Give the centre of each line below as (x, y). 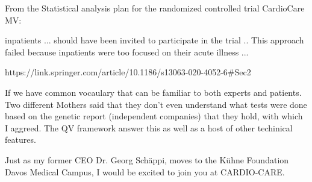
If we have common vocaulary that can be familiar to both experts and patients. (153, 92)
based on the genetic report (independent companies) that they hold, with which (154, 116)
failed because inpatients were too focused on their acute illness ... (127, 52)
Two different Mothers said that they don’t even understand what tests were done (156, 104)
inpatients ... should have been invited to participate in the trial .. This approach (154, 40)
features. (20, 140)
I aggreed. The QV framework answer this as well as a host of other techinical (149, 127)
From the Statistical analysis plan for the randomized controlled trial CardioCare (155, 8)
